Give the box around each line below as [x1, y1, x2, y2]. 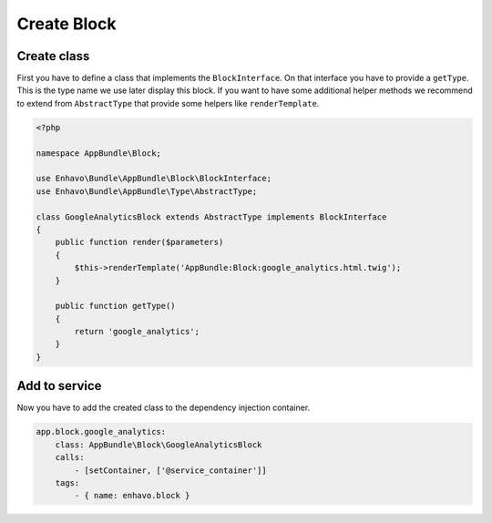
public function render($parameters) [55, 237, 224, 248]
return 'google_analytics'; [74, 326, 200, 337]
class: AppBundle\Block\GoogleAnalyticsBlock [55, 439, 262, 450]
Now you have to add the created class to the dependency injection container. [16, 402, 311, 414]
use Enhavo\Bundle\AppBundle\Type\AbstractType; [36, 186, 258, 196]
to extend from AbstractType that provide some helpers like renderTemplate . [16, 97, 320, 108]
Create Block [16, 14, 117, 34]
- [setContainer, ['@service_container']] [74, 465, 268, 476]
